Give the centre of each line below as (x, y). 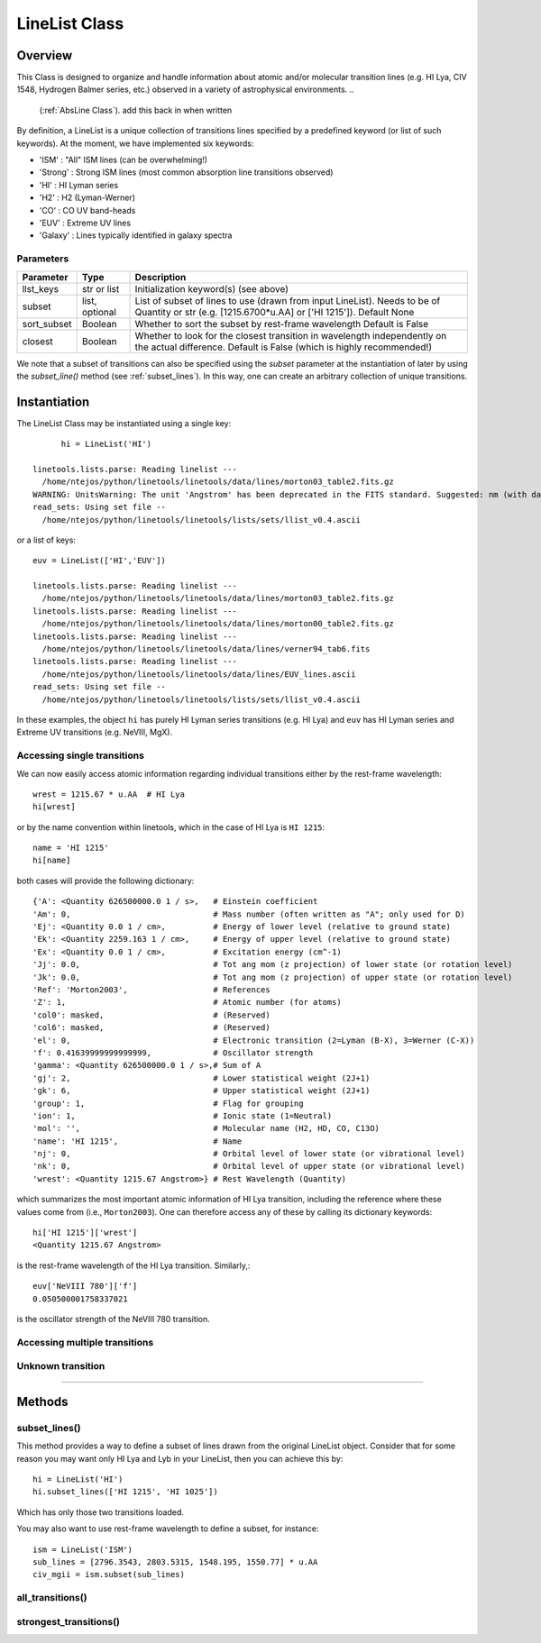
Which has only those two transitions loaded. (100, 1512)
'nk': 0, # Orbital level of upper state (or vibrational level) (249, 1166)
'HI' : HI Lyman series (79, 185)
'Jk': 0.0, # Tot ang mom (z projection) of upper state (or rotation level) (273, 977)
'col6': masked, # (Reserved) (151, 1028)
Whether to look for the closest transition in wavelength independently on (291, 335)
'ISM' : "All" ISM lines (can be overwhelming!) (123, 160)
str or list (101, 288)
